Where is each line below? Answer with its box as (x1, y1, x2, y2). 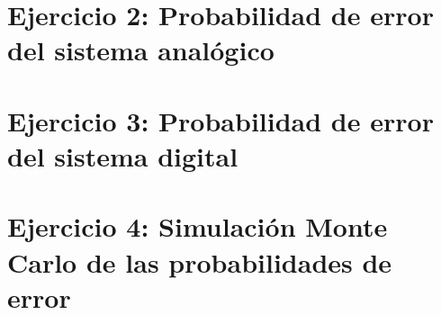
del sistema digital (7, 137, 238, 174)
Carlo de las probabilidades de (7, 243, 392, 280)
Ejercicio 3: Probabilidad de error (7, 102, 434, 139)
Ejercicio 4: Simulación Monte (7, 208, 388, 245)
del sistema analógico (7, 31, 274, 68)
